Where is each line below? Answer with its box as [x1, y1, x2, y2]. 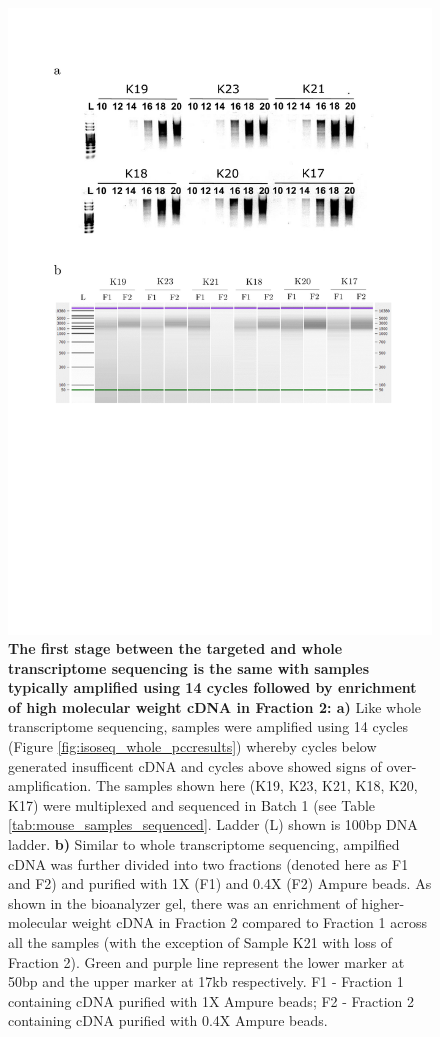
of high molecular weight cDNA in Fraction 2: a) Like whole [8, 696, 422, 717]
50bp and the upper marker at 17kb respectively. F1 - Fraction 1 [8, 971, 404, 992]
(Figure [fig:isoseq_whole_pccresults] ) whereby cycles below [8, 736, 377, 757]
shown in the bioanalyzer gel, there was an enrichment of [8, 892, 357, 913]
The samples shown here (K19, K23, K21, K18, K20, [95, 775, 418, 796]
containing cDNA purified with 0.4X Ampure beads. [8, 1010, 328, 1031]
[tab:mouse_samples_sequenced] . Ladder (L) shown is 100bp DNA [8, 814, 418, 835]
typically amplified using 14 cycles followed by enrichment [8, 677, 417, 698]
